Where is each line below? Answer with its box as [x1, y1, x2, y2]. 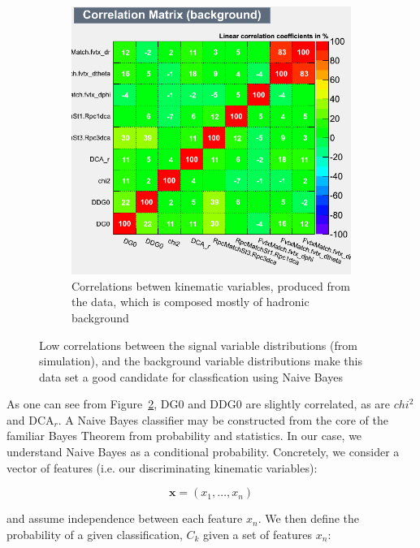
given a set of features [203, 525, 313, 542]
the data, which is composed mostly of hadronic [71, 293, 310, 310]
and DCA [6, 411, 54, 428]
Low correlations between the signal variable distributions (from [39, 336, 357, 353]
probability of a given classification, [6, 525, 183, 542]
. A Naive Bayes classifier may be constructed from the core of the [58, 411, 388, 428]
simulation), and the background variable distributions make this [39, 352, 362, 369]
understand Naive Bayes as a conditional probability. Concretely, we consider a [6, 443, 400, 460]
